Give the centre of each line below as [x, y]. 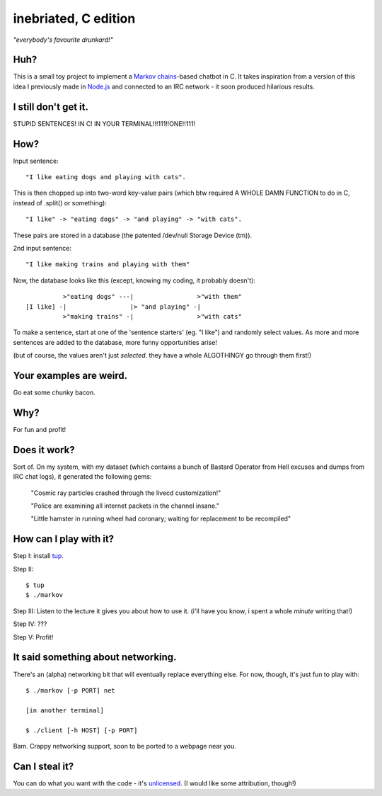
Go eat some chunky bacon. [54, 392]
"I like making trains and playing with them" [108, 265]
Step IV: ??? [30, 624]
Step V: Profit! [33, 637]
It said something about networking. [95, 658]
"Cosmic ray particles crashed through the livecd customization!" [126, 493]
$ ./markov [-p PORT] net [71, 690]
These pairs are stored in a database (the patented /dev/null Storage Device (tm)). [133, 235]
